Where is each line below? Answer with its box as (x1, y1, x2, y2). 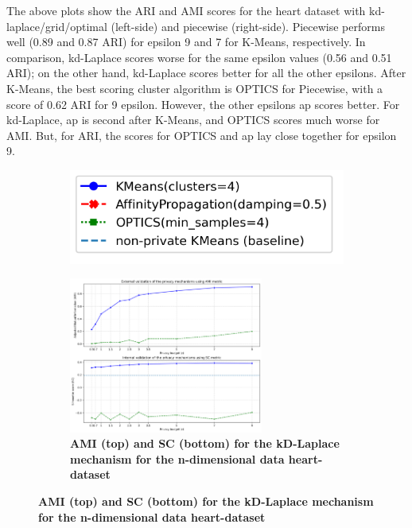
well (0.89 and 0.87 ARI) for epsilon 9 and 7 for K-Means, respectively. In (6, 33, 366, 50)
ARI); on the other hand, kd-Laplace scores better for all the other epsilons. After (6, 64, 406, 81)
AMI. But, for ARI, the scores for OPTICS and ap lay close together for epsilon (6, 126, 397, 143)
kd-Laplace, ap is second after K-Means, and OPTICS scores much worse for (6, 111, 380, 128)
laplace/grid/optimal (6, 17, 107, 34)
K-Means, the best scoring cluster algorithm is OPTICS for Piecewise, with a (6, 80, 383, 96)
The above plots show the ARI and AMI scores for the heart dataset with (6, 2, 366, 18)
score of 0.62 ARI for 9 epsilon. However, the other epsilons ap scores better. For (6, 95, 400, 112)
